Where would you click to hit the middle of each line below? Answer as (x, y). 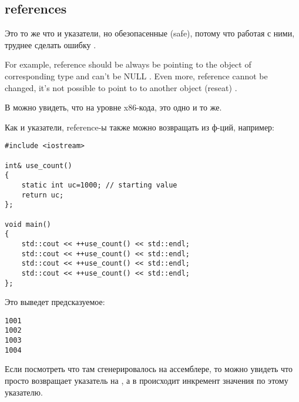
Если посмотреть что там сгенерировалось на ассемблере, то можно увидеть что (149, 369)
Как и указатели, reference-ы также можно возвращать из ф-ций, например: (140, 127)
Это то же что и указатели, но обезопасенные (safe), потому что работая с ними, (150, 33)
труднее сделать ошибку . (51, 44)
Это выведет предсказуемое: (55, 302)
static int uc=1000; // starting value (99, 185)
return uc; (43, 195)
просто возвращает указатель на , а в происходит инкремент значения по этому (147, 381)
